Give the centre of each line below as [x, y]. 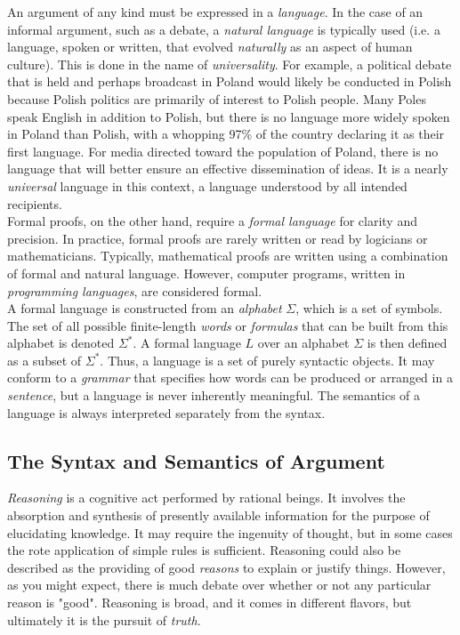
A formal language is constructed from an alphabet [145, 308]
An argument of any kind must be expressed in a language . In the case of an [215, 12]
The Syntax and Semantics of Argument [196, 460]
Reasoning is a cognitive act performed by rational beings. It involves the [206, 498]
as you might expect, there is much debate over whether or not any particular [219, 585]
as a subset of [44, 360]
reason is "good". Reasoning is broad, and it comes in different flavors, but [210, 603]
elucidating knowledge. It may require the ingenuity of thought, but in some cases [230, 532]
